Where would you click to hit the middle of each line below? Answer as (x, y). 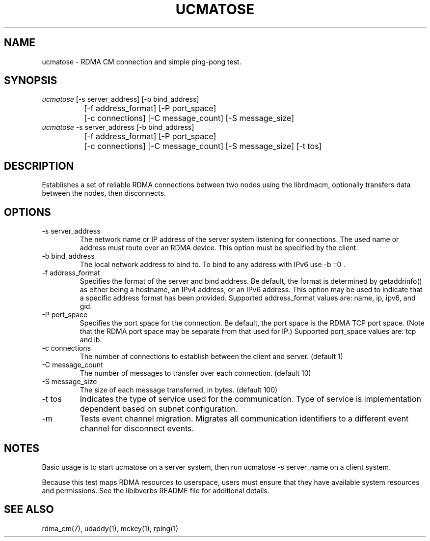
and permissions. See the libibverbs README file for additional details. (156, 490)
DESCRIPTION (39, 166)
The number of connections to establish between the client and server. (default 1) (211, 357)
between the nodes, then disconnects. (104, 193)
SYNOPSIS (31, 81)
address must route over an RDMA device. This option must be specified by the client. (219, 248)
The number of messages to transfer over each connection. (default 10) (195, 373)
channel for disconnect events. (137, 429)
